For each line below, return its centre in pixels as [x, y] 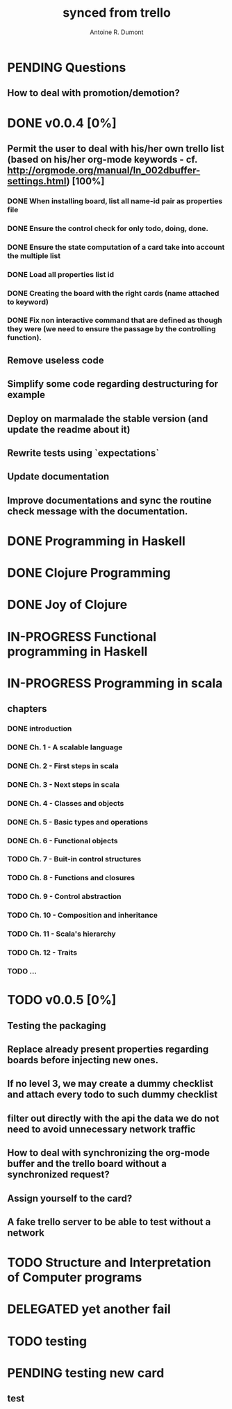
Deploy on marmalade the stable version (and [108, 419]
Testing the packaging [57, 1025]
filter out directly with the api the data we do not [113, 1118]
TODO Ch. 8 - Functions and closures [71, 878]
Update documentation [58, 477]
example [26, 395]
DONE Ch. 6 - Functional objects [63, 841]
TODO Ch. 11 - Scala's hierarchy [61, 934]
